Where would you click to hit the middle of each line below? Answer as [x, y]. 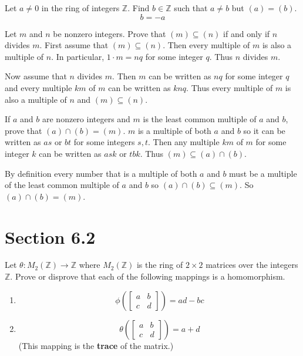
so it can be [264, 130]
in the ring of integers [80, 8]
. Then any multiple [184, 142]
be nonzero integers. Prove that [110, 33]
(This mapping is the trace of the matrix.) [96, 345]
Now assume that [36, 76]
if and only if [247, 33]
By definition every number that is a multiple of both [101, 173]
